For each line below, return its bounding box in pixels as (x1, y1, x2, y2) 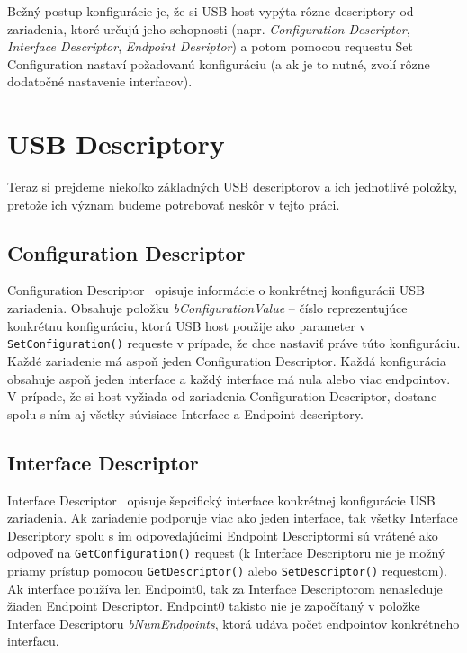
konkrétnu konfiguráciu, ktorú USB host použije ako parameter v (7, 316, 366, 335)
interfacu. (7, 631, 59, 650)
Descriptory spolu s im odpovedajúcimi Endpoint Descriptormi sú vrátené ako (7, 525, 438, 544)
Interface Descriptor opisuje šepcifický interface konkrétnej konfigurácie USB (7, 490, 436, 509)
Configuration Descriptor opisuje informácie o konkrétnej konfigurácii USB (7, 281, 426, 300)
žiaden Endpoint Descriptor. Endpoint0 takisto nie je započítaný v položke (7, 596, 420, 615)
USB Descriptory (7, 125, 225, 162)
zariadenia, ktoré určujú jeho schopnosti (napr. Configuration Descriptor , (7, 19, 410, 38)
